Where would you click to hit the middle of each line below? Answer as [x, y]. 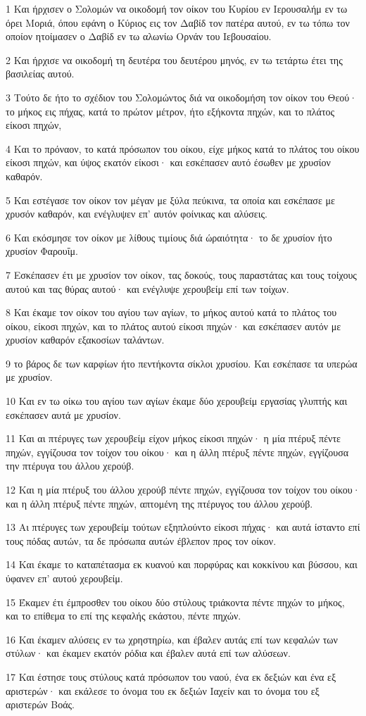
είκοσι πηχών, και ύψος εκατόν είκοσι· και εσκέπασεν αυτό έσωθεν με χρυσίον [168, 162]
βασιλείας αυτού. [40, 74]
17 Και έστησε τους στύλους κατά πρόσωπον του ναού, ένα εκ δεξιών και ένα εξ [171, 676]
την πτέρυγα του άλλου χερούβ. [70, 466]
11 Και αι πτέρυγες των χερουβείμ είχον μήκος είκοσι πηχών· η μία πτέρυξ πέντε [173, 438]
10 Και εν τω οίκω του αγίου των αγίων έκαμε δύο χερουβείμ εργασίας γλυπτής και [177, 401]
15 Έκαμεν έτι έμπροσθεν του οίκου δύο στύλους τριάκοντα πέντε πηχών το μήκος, [175, 602]
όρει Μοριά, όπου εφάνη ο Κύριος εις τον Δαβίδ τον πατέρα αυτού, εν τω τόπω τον [178, 22]
